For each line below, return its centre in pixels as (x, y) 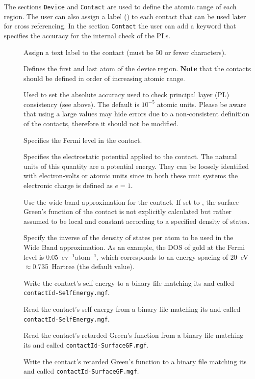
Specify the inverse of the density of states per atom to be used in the (128, 237)
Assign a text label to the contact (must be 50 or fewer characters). (125, 52)
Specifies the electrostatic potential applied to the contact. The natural (130, 156)
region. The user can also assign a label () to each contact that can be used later (125, 16)
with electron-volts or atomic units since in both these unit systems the (131, 176)
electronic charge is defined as (68, 185)
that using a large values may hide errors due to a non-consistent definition (137, 114)
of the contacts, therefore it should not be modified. (101, 123)
